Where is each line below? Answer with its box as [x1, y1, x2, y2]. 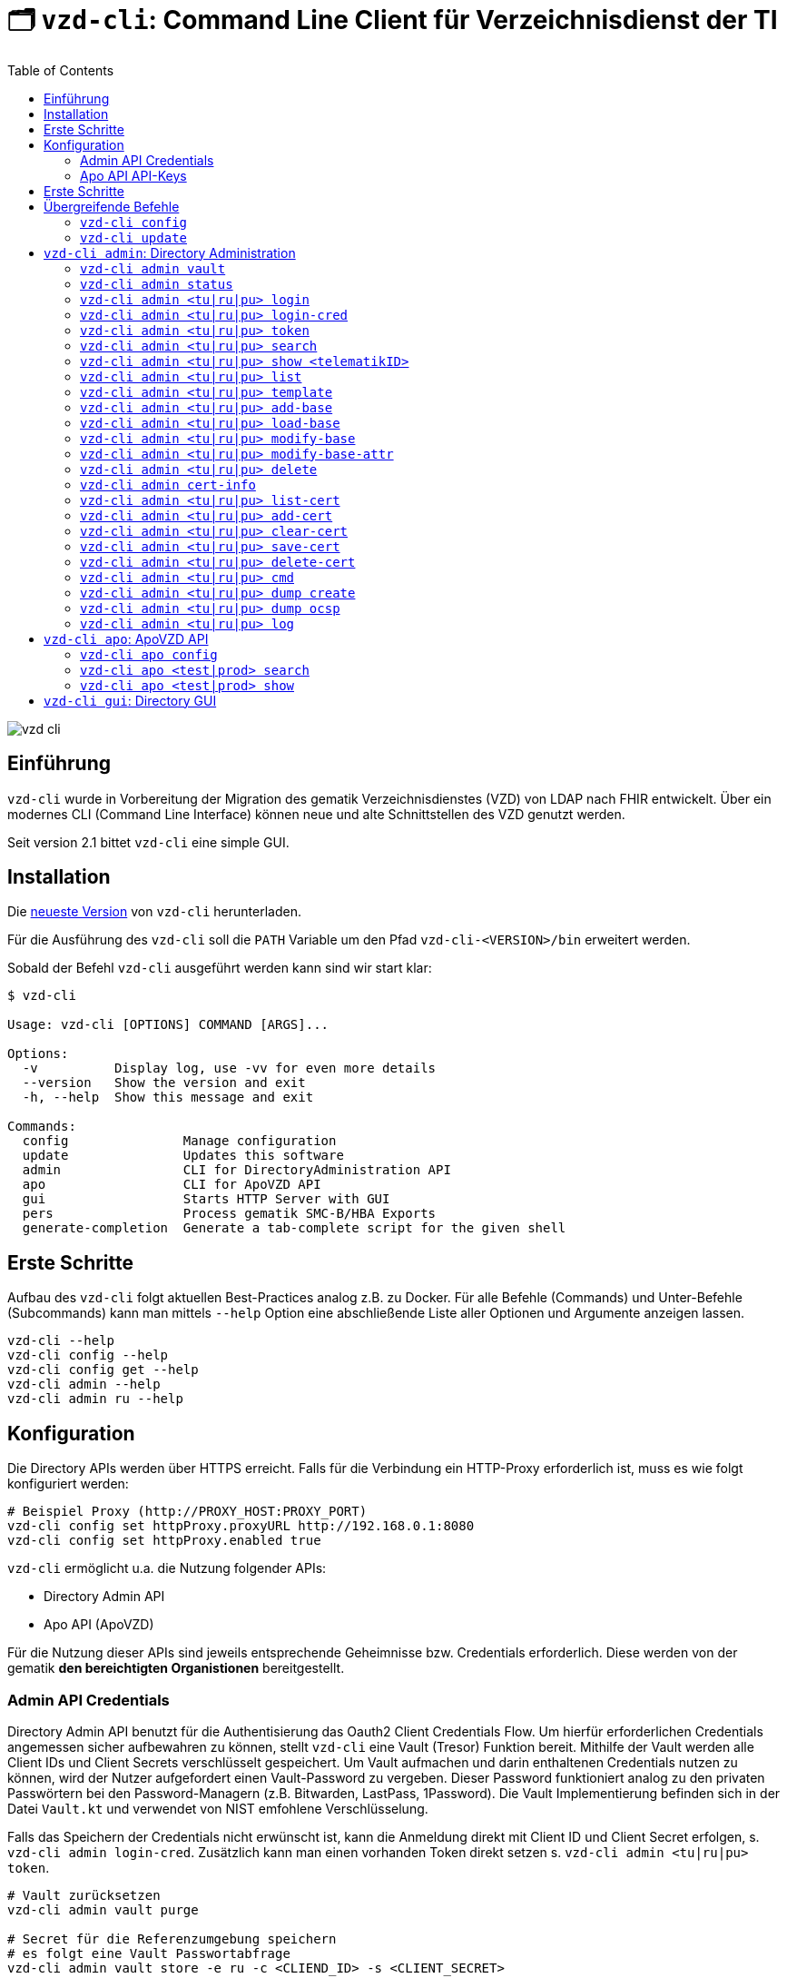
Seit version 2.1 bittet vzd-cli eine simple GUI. [7, 834, 290, 850]
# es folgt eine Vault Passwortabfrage [7, 1945, 290, 1961]
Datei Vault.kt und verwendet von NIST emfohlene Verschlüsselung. [7, 1800, 428, 1816]
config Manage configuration [22, 1133, 337, 1149]
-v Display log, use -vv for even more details [22, 1061, 437, 1076]
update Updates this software [22, 1148, 344, 1163]
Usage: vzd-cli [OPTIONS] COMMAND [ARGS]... [7, 1017, 330, 1033]
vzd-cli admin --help [7, 1377, 161, 1392]
